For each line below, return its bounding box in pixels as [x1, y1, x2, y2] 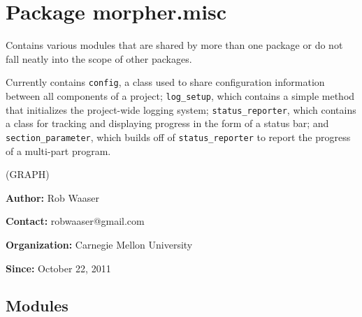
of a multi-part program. [6, 143, 111, 158]
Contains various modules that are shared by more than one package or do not [6, 38, 343, 52]
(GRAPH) [6, 167, 50, 182]
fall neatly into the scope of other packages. [6, 51, 192, 66]
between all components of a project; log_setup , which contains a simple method [6, 88, 355, 103]
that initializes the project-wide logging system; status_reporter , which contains [6, 102, 356, 117]
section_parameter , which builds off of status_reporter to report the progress [6, 129, 351, 144]
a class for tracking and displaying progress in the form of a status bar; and [6, 116, 329, 131]
